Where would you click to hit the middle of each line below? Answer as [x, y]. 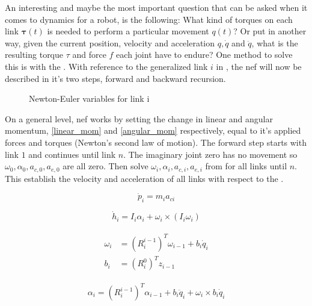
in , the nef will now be [259, 66]
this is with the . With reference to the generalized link [106, 66]
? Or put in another [270, 31]
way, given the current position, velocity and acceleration [110, 42]
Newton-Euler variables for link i [89, 98]
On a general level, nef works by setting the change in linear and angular [139, 118]
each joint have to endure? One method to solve [204, 55]
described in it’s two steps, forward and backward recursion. [115, 78]
